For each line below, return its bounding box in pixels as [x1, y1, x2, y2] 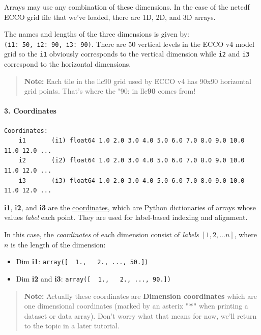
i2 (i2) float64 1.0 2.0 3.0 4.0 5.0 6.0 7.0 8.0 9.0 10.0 [18, 157, 245, 164]
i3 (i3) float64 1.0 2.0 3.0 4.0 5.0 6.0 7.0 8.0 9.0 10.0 [18, 177, 245, 184]
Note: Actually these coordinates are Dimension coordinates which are [24, 290, 257, 301]
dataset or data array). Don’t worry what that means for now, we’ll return [24, 310, 257, 321]
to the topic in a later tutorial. [24, 320, 120, 331]
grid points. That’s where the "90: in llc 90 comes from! [24, 86, 196, 96]
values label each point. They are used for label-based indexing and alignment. [4, 212, 248, 222]
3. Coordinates [4, 105, 56, 116]
